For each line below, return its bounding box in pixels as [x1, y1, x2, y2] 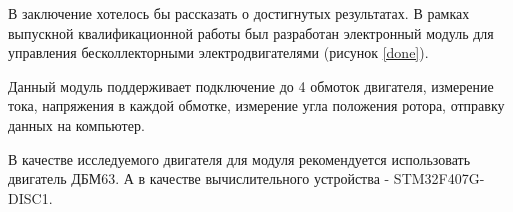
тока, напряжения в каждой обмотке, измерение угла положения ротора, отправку [8, 95, 505, 116]
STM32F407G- [393, 168, 485, 189]
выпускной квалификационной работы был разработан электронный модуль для [8, 22, 494, 43]
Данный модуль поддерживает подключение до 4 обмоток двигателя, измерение [8, 75, 494, 96]
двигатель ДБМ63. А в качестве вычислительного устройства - [8, 168, 390, 189]
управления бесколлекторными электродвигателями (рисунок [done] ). [8, 42, 429, 63]
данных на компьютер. [8, 114, 145, 135]
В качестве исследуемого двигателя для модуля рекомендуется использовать [8, 148, 471, 169]
